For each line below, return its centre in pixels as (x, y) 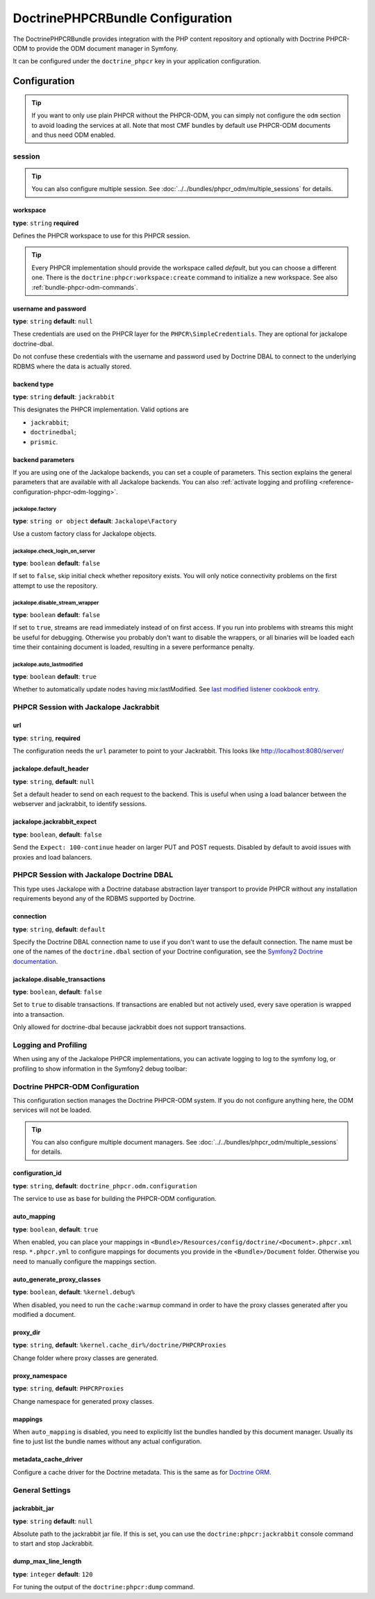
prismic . (44, 442)
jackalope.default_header (51, 769)
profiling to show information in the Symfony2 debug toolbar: (100, 1068)
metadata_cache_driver (48, 1459)
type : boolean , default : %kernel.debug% (74, 1292)
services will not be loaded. (52, 1110)
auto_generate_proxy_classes (57, 1279)
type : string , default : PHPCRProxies (68, 1388)
